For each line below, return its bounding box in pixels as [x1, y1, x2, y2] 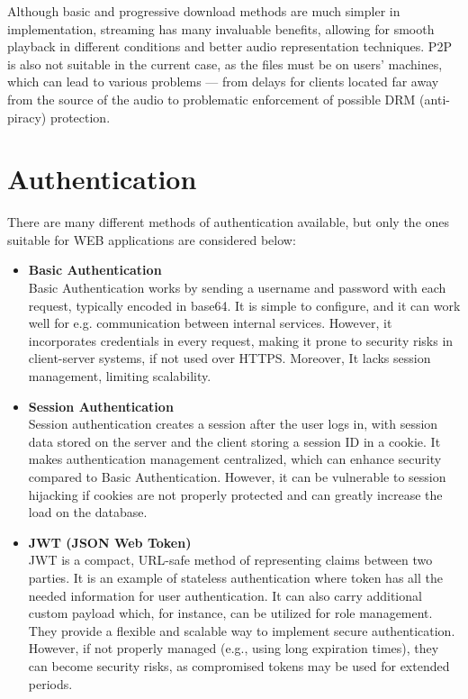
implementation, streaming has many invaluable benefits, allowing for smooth [7, 19, 435, 38]
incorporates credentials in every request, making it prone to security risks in [28, 331, 454, 349]
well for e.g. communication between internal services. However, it [28, 313, 392, 332]
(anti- [419, 89, 450, 108]
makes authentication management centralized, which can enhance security [28, 449, 442, 468]
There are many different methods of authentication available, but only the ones [7, 213, 450, 231]
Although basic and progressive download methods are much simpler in [7, 2, 400, 20]
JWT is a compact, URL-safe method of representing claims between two [28, 550, 433, 569]
